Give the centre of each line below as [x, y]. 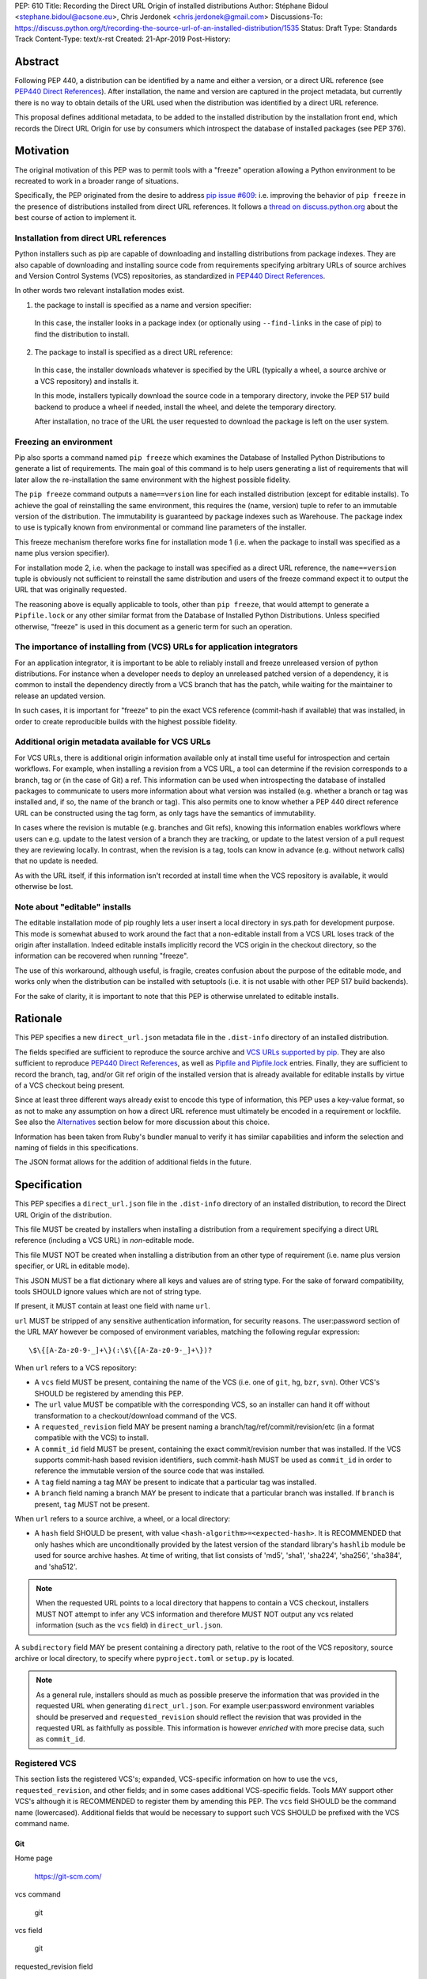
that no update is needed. [57, 861]
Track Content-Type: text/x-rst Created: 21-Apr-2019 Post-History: [123, 39]
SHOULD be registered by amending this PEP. [109, 1393]
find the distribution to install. [82, 334]
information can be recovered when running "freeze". [102, 956]
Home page [34, 1858]
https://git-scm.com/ [68, 1876]
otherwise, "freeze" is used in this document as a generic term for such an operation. [153, 626]
